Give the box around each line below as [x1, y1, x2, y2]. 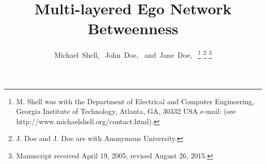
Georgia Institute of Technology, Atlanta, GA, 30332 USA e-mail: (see [16, 106, 236, 116]
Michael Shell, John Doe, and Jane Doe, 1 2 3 [54, 48, 212, 60]
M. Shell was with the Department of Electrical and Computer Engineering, [16, 96, 254, 106]
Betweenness [87, 18, 179, 39]
